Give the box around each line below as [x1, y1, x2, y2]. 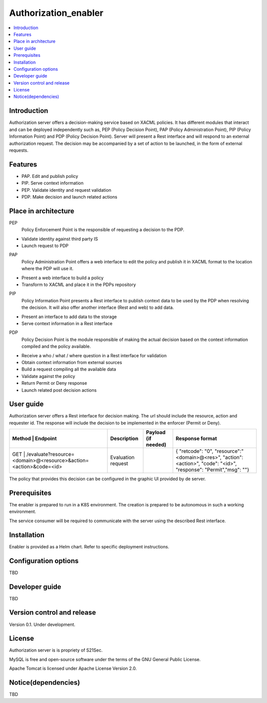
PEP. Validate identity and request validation [21, 187, 111, 193]
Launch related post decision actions [21, 387, 97, 393]
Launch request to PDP [21, 243, 69, 249]
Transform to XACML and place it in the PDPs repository [21, 282, 136, 288]
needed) [146, 441, 167, 448]
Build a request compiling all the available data [21, 366, 116, 372]
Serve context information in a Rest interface [21, 320, 113, 326]
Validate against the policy [21, 373, 75, 379]
